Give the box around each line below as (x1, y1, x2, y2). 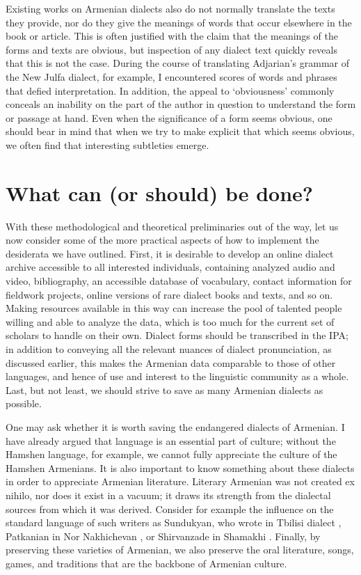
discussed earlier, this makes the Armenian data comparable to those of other (6, 355, 336, 370)
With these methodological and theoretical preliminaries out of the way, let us (6, 219, 339, 233)
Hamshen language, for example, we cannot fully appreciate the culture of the (6, 447, 337, 462)
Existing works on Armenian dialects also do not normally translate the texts (6, 1, 335, 15)
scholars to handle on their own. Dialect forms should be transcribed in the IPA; (6, 328, 348, 342)
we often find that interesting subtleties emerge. (6, 137, 209, 152)
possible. (6, 396, 42, 411)
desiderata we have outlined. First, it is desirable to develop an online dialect (6, 246, 334, 260)
